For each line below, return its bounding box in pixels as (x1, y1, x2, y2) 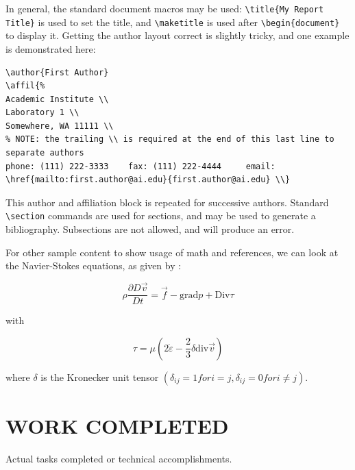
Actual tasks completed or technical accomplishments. (5, 451, 232, 465)
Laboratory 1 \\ (5, 108, 79, 118)
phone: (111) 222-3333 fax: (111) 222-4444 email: (5, 161, 276, 171)
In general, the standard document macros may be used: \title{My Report (5, 1, 324, 15)
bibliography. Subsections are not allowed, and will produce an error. (5, 222, 295, 236)
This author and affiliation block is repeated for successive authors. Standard (5, 195, 329, 209)
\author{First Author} (5, 67, 109, 77)
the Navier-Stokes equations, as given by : (5, 258, 182, 273)
